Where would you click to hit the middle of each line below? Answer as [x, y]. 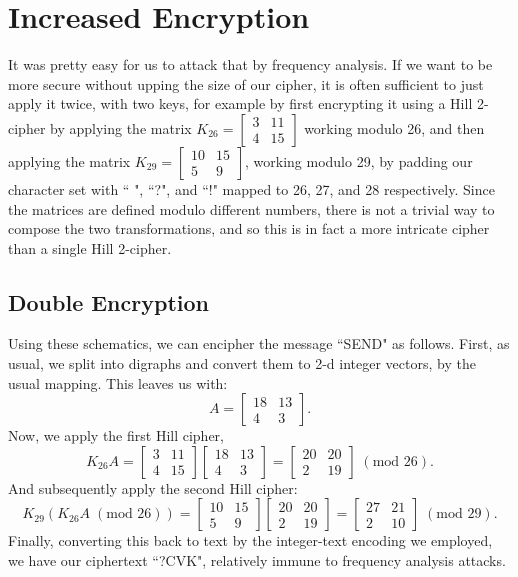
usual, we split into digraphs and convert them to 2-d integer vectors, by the [242, 363]
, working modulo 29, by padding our [359, 160]
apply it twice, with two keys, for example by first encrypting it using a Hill [240, 103]
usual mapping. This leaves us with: [118, 382]
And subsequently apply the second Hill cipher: [153, 487]
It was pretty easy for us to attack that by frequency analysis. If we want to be [250, 64]
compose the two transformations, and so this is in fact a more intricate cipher [249, 228]
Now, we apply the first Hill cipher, [116, 435]
